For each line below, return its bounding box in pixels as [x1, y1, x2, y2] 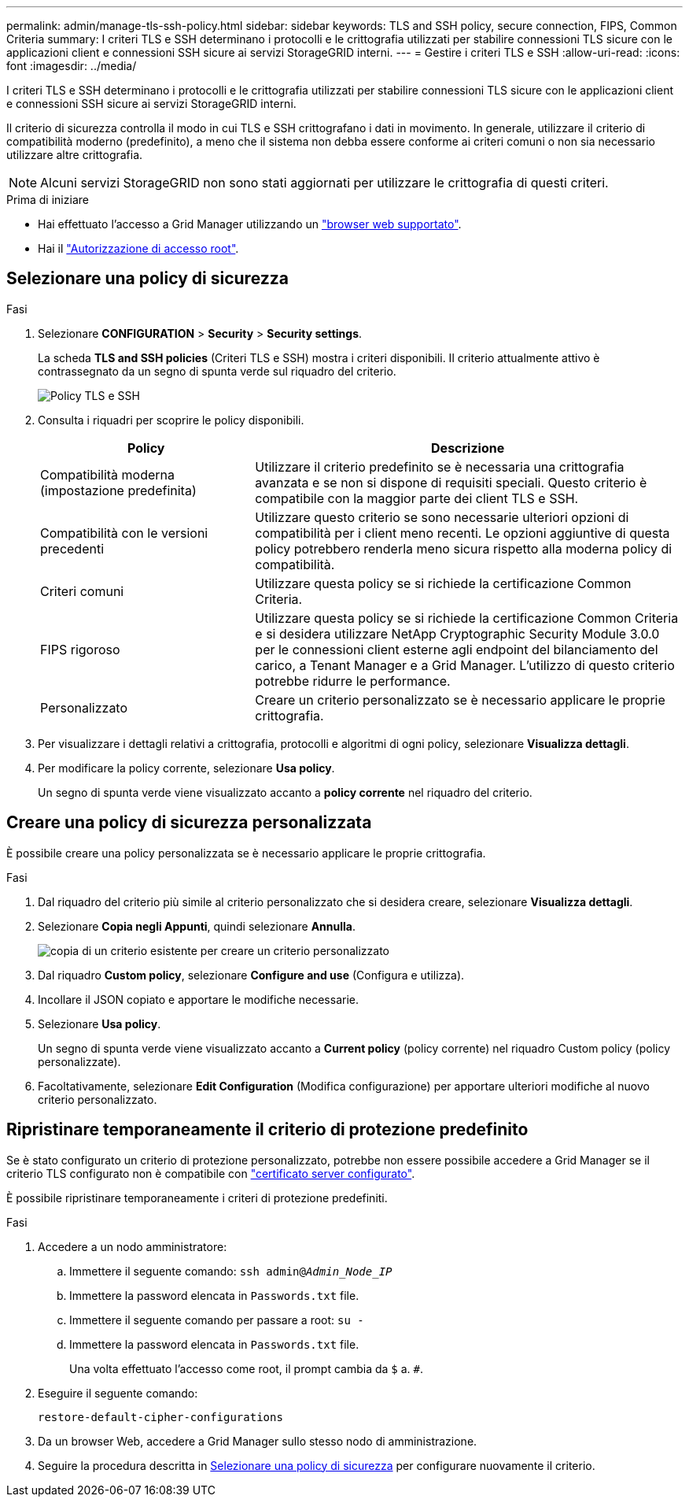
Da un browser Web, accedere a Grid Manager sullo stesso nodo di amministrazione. [38, 1434, 477, 1448]
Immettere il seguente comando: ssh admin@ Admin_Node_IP [69, 1264, 392, 1278]
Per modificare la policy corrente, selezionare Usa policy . [38, 761, 335, 775]
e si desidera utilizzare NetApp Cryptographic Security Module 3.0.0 [255, 625, 660, 642]
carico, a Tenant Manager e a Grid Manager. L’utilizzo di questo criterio [255, 657, 675, 673]
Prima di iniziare [6, 193, 89, 206]
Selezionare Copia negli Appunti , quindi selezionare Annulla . [38, 919, 356, 933]
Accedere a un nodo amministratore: [38, 1239, 227, 1253]
